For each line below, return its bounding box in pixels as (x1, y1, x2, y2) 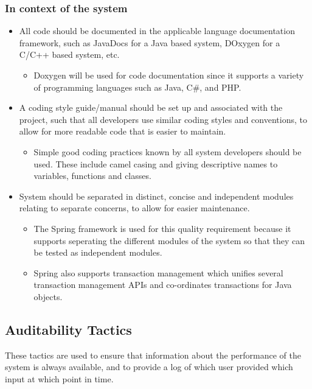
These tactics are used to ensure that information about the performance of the (5, 348, 301, 361)
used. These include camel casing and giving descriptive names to (33, 157, 278, 170)
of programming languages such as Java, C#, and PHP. (33, 80, 241, 93)
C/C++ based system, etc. (19, 48, 120, 61)
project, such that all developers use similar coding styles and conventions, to (19, 113, 307, 125)
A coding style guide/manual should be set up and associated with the (19, 101, 283, 114)
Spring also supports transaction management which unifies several (33, 266, 283, 279)
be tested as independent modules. (33, 246, 162, 259)
